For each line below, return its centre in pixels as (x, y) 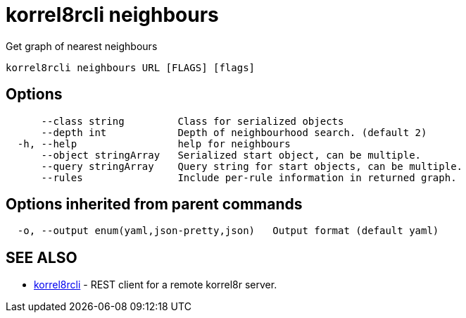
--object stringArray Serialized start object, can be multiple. (231, 155)
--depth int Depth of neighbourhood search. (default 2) (234, 132)
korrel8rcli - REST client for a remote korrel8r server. (156, 285)
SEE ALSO (42, 257)
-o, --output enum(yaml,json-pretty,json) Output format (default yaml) (228, 231)
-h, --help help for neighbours (154, 143)
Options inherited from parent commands (154, 204)
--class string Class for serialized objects (193, 121)
